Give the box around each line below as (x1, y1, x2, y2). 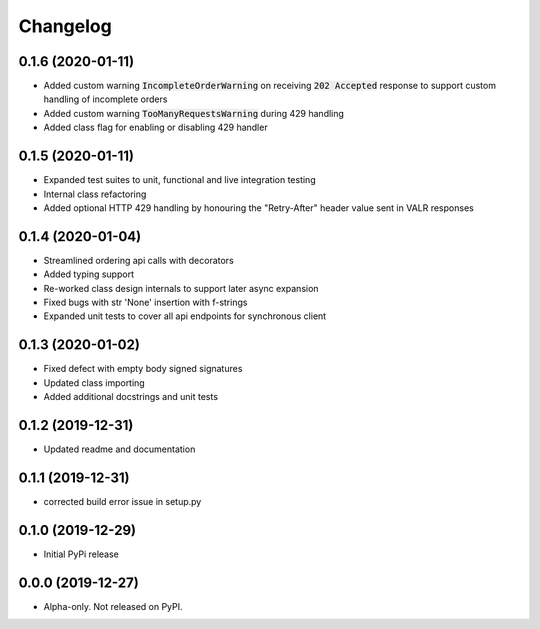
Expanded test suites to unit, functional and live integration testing (43, 174, 316, 186)
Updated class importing (43, 376, 145, 389)
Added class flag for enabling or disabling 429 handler (43, 121, 269, 134)
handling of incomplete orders (43, 93, 168, 105)
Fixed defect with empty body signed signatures (43, 363, 243, 375)
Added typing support (43, 268, 135, 280)
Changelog (18, 15, 112, 37)
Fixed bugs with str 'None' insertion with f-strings (43, 296, 248, 308)
